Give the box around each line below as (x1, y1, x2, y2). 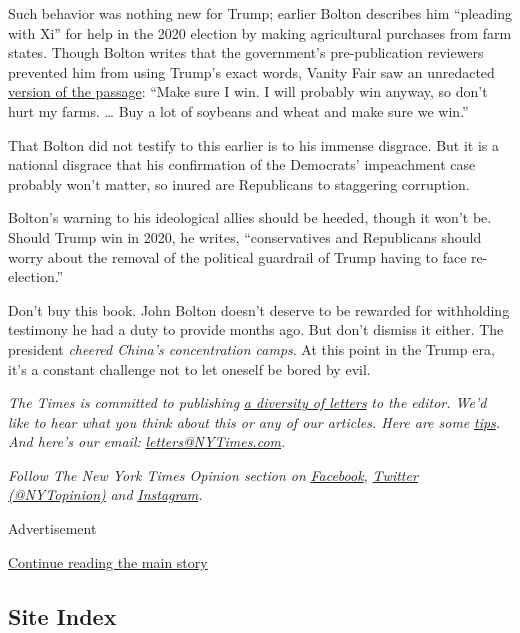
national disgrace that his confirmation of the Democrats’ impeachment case (8, 154, 476, 175)
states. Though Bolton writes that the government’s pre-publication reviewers (8, 42, 484, 63)
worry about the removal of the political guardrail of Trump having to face (8, 246, 467, 267)
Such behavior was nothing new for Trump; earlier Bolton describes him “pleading (8, 3, 512, 23)
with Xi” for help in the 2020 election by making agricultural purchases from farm (8, 22, 512, 43)
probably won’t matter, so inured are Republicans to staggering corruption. (8, 173, 470, 194)
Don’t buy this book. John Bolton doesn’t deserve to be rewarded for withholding (8, 299, 510, 320)
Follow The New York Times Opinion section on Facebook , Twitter (8, 464, 418, 485)
